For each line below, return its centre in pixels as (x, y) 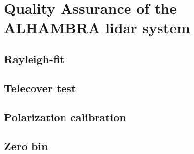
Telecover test (40, 88)
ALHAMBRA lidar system (97, 27)
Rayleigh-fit (34, 58)
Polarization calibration (65, 117)
